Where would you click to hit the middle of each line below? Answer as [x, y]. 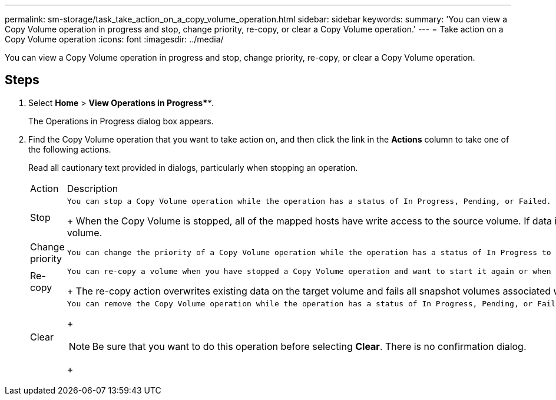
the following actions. [70, 149]
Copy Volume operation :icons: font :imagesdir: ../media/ [114, 39]
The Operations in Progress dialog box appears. [121, 121]
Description [92, 188]
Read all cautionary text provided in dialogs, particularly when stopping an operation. [193, 167]
